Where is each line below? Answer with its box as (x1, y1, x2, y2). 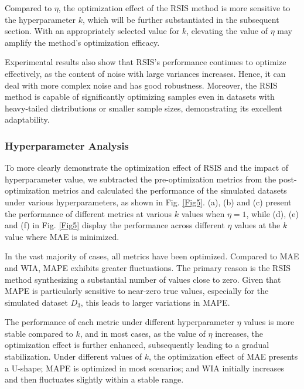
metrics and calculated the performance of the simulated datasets (52, 184, 287, 197)
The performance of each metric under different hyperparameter (5, 316, 234, 328)
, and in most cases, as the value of (80, 327, 206, 339)
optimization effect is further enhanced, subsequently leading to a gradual (5, 339, 269, 351)
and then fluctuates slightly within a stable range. (5, 373, 184, 385)
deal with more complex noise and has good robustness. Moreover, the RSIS (5, 79, 278, 91)
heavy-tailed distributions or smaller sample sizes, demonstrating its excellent (5, 102, 283, 114)
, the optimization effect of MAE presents (148, 350, 298, 363)
